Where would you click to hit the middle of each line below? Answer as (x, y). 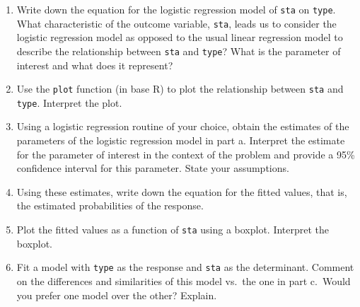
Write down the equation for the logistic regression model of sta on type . (176, 9)
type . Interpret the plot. (69, 102)
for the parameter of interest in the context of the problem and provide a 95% (186, 154)
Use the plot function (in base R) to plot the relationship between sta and (180, 89)
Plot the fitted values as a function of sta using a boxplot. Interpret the (173, 230)
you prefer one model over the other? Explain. (117, 295)
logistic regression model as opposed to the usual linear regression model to (180, 37)
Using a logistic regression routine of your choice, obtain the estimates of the (183, 126)
